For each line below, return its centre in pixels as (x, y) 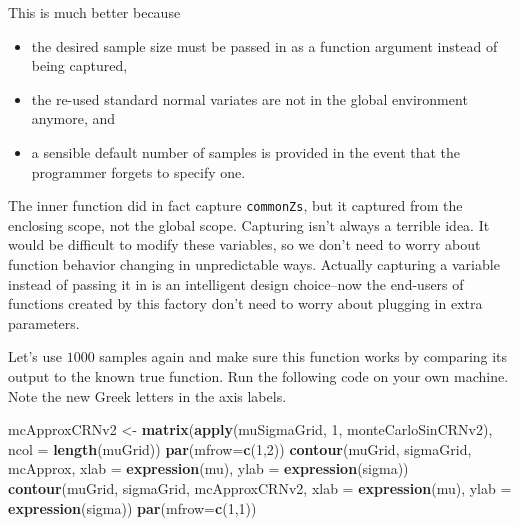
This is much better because (94, 12)
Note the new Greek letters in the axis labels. (147, 395)
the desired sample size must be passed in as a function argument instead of (264, 45)
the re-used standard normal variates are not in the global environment (249, 98)
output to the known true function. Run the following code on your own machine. (258, 375)
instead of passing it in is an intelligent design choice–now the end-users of (236, 283)
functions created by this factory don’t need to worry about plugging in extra (245, 303)
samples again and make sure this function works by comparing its (303, 356)
